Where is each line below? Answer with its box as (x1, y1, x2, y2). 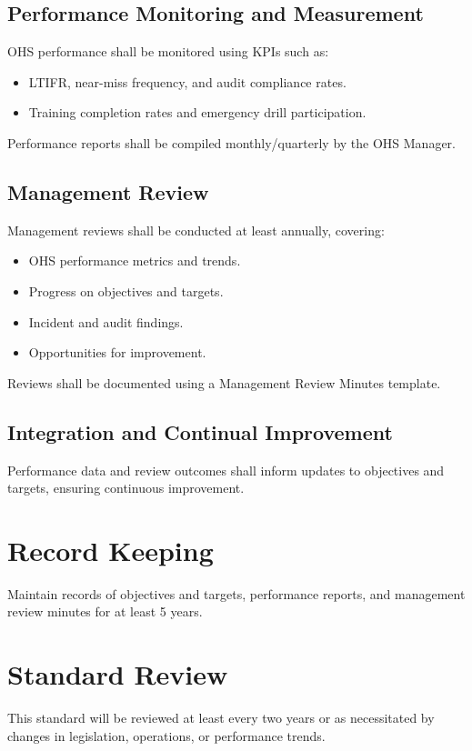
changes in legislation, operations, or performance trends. (7, 726, 326, 745)
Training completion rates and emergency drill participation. (28, 103, 367, 122)
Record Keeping (7, 531, 214, 568)
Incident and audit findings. (28, 312, 184, 331)
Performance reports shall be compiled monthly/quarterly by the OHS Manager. (7, 133, 456, 152)
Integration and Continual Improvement (7, 417, 393, 446)
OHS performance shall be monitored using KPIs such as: (7, 42, 329, 61)
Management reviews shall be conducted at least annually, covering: (7, 220, 385, 239)
